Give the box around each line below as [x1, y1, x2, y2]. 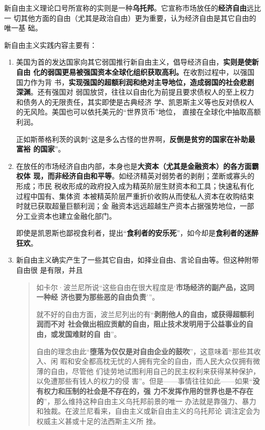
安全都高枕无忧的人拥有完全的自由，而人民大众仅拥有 [74, 356, 253, 366]
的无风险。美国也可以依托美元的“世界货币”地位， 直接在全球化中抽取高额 [16, 106, 261, 117]
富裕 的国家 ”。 [16, 144, 65, 154]
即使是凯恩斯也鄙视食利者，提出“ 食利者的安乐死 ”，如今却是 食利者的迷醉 [16, 227, 259, 238]
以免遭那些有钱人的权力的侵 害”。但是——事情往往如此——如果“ [36, 376, 253, 386]
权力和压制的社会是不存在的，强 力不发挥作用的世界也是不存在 [43, 386, 253, 396]
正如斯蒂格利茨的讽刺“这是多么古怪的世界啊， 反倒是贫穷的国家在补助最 [16, 133, 255, 144]
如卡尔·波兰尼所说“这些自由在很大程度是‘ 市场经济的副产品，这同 [36, 281, 254, 292]
